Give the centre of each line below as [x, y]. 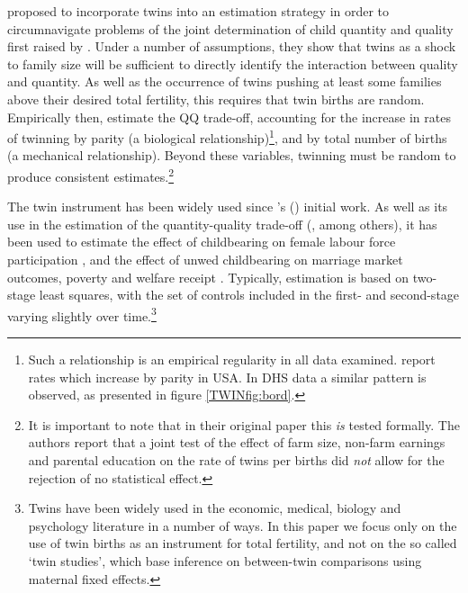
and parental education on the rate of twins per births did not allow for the [236, 460]
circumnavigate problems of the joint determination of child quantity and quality [230, 28]
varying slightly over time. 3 [82, 314]
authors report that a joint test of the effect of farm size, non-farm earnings [237, 442]
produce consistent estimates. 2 [91, 175]
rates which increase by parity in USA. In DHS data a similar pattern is [227, 377]
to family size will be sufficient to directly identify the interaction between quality [233, 63]
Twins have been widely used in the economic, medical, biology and [215, 508]
